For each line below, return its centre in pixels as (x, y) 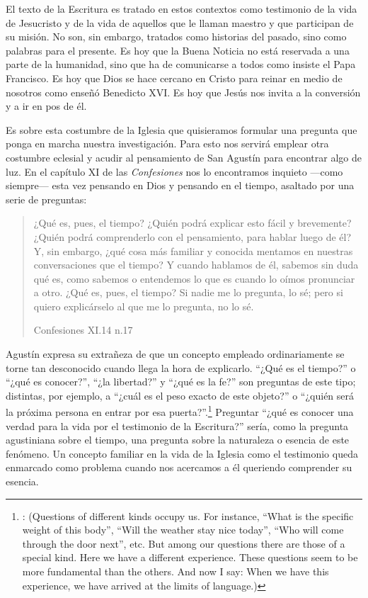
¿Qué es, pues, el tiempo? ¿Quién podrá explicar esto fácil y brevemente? (192, 223)
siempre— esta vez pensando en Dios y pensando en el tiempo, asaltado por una (180, 185)
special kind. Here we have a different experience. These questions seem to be (190, 557)
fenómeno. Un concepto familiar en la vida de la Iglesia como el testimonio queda (182, 453)
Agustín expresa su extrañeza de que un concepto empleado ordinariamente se (175, 354)
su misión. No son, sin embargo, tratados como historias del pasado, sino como (176, 36)
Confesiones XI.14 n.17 (83, 330)
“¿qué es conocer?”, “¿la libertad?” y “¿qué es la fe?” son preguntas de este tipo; (181, 382)
